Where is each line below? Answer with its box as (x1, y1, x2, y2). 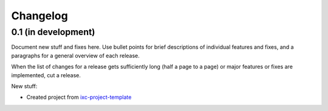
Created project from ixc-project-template (26, 94, 132, 101)
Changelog (11, 9, 68, 22)
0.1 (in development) (11, 27, 95, 37)
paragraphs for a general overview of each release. (11, 52, 140, 59)
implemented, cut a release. (11, 71, 81, 78)
